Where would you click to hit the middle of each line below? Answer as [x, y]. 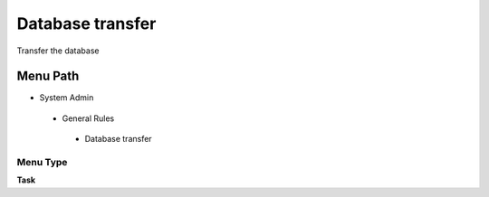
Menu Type [42, 162]
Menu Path [48, 76]
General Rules [88, 118]
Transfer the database [58, 51]
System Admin [67, 98]
